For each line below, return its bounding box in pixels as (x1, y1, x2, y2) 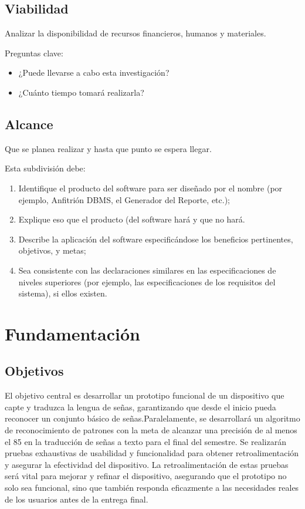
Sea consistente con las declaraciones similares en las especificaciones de (18, 264, 276, 276)
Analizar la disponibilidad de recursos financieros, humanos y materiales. (5, 27, 266, 39)
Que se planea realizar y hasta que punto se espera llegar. (5, 142, 212, 154)
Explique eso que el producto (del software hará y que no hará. (18, 213, 245, 225)
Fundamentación (5, 321, 140, 345)
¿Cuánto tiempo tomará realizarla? (18, 86, 144, 98)
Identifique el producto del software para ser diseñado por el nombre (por (18, 181, 283, 194)
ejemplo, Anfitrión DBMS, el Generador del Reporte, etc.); (18, 193, 230, 205)
